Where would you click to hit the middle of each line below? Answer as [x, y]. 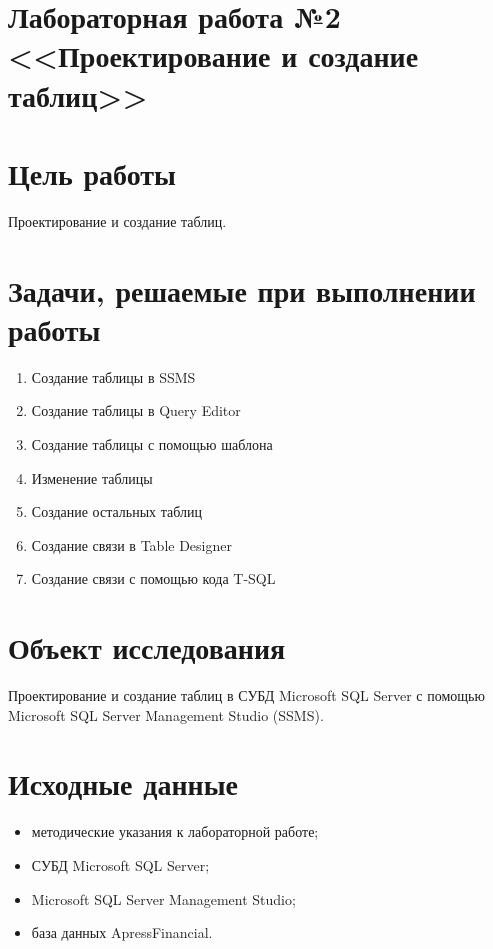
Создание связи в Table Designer [131, 544]
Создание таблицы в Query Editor [136, 410]
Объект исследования [147, 647]
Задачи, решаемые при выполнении [242, 289]
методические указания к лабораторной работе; [175, 831]
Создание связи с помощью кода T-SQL [153, 578]
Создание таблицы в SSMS [113, 376]
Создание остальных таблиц [116, 511]
